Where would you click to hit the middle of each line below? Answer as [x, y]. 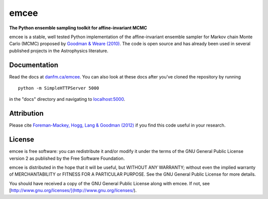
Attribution [27, 113]
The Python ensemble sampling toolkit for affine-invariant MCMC [78, 28]
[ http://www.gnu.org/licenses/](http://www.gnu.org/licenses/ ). [73, 191]
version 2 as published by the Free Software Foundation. [67, 158]
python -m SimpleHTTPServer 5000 [59, 88]
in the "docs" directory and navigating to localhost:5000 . [67, 99]
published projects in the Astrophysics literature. [59, 51]
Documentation [34, 65]
